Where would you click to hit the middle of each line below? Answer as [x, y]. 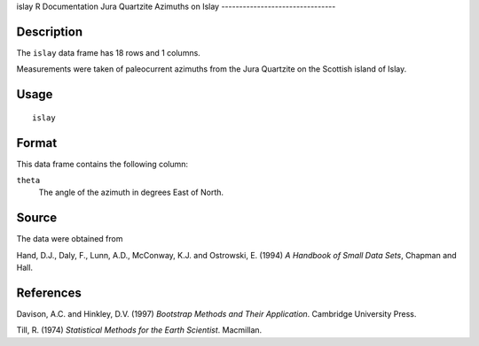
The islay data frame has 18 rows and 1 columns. [109, 52]
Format [37, 143]
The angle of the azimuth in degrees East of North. [131, 192]
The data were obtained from [70, 239]
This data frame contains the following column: [102, 164]
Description [50, 31]
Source [37, 218]
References [49, 292]
